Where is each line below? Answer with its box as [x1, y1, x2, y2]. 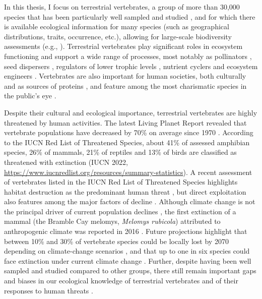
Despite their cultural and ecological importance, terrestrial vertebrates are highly [4, 107, 257, 117]
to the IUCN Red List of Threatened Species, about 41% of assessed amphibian [4, 137, 250, 147]
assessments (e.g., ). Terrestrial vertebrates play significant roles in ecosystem [4, 41, 243, 51]
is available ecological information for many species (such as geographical [4, 21, 229, 32]
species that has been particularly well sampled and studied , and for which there [4, 11, 255, 22]
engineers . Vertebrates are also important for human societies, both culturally [4, 71, 246, 81]
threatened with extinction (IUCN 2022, [4, 156, 128, 167]
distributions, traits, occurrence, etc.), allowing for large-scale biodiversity [4, 31, 232, 41]
